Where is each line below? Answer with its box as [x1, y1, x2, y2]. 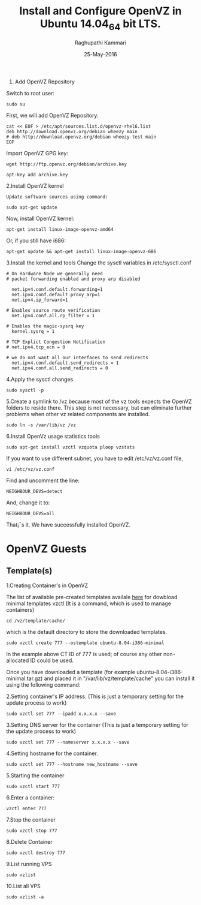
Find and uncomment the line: [6, 477, 80, 484]
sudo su [6, 101, 26, 107]
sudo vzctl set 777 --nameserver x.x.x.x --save [6, 739, 130, 745]
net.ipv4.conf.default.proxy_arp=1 [11, 291, 100, 297]
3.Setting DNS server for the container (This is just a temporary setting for [6, 721, 188, 728]
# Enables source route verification [6, 307, 100, 313]
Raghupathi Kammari [74, 39, 127, 46]
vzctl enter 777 [6, 805, 47, 811]
